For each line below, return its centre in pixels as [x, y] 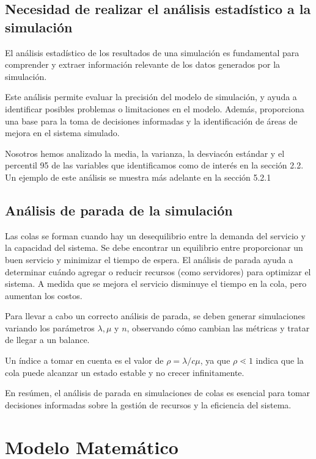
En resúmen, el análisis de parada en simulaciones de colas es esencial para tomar [158, 393]
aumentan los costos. [44, 295]
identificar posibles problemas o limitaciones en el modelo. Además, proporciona [155, 108]
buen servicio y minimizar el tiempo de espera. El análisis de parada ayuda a [149, 259]
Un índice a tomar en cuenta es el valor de [84, 360]
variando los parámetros [50, 327]
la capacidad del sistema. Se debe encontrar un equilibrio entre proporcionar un [154, 248]
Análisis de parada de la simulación [119, 210]
